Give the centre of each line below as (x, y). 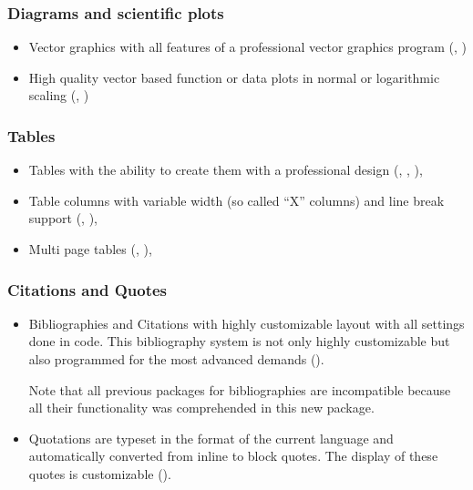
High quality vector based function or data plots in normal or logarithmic (234, 77)
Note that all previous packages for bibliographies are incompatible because (240, 389)
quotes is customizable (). (100, 473)
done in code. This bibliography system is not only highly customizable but (239, 341)
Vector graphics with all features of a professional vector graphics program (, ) (247, 47)
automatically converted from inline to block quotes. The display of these (233, 456)
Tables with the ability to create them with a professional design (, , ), (226, 170)
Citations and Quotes (87, 289)
